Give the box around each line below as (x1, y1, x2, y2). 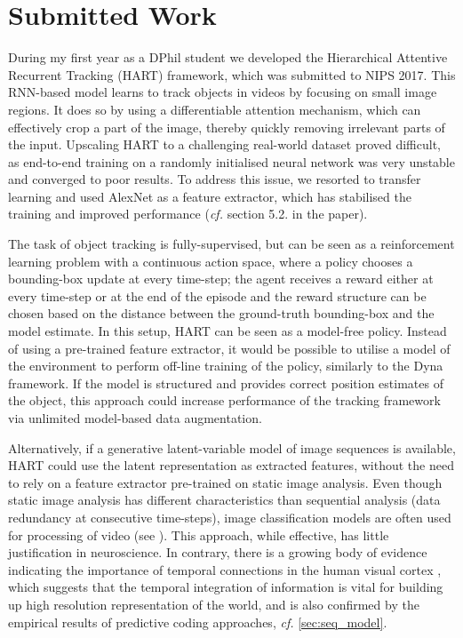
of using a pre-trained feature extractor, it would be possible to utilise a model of (8, 339, 451, 357)
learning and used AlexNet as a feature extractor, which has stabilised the (8, 187, 411, 205)
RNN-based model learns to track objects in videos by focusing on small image (8, 83, 437, 101)
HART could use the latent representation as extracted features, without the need (8, 456, 454, 475)
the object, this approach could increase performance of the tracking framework (8, 391, 441, 410)
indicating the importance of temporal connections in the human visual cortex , (8, 560, 442, 578)
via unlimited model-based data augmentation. (8, 409, 262, 427)
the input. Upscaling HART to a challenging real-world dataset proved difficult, (8, 135, 441, 154)
